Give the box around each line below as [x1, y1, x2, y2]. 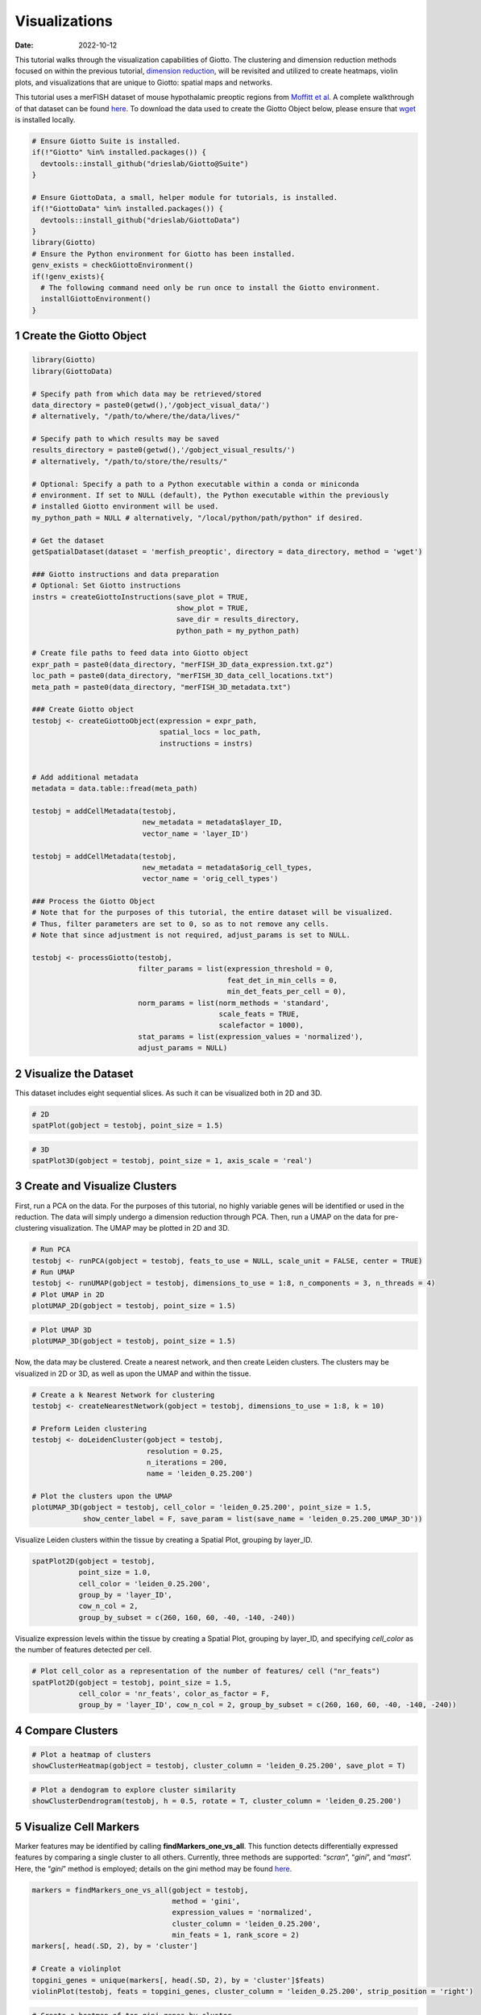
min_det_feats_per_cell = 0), [226, 987, 346, 996]
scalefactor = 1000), [218, 1020, 305, 1030]
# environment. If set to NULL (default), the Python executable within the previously [31, 491, 389, 500]
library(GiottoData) [31, 367, 113, 376]
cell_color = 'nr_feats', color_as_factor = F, [78, 1689, 270, 1698]
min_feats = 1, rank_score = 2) [172, 1930, 300, 1940]
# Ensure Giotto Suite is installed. [31, 136, 181, 145]
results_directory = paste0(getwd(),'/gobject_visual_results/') [31, 446, 296, 455]
